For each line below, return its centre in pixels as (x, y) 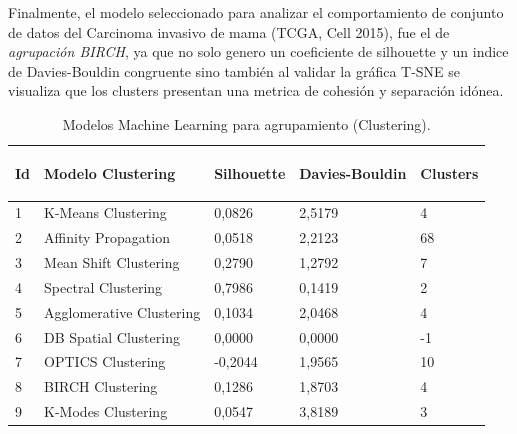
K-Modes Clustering (106, 411)
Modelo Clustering (110, 172)
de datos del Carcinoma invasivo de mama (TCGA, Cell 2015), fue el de (229, 31)
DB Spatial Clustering (112, 336)
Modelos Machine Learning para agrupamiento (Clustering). (246, 123)
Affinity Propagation (107, 237)
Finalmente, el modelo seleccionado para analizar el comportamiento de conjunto (256, 12)
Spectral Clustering (103, 286)
